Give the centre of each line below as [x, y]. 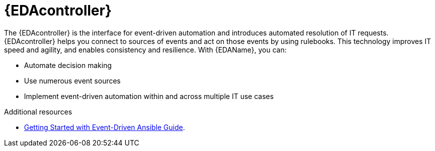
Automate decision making [68, 65]
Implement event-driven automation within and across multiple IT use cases [149, 96]
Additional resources [38, 111]
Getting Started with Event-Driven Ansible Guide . [105, 127]
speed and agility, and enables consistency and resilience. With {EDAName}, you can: [145, 49]
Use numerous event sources [73, 80]
